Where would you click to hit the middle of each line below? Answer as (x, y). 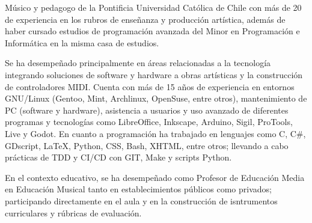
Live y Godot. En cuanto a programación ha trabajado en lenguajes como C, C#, (155, 133)
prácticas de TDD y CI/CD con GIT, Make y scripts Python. (118, 157)
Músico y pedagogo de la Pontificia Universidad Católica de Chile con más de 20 (153, 7)
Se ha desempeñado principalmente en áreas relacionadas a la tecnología (138, 63)
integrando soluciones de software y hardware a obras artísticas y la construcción (154, 74)
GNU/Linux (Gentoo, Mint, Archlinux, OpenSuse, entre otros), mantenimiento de (156, 98)
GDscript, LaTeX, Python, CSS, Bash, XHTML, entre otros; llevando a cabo (147, 145)
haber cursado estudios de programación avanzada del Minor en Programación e (152, 31)
